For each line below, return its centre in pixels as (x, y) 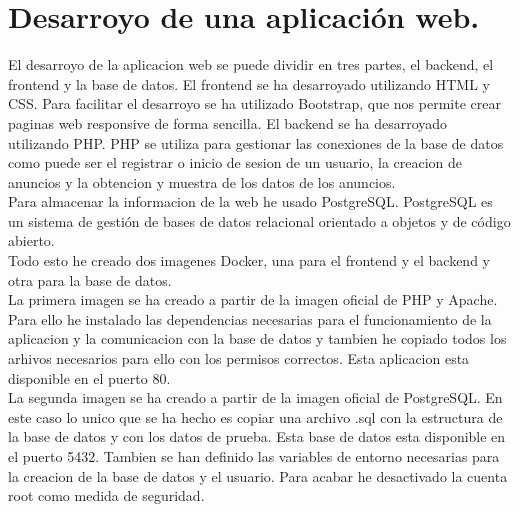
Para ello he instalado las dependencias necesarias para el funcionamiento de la (250, 318)
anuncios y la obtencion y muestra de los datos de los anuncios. (202, 181)
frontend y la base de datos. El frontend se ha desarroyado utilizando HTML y (249, 83)
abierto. (31, 240)
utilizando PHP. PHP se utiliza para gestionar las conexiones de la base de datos (256, 142)
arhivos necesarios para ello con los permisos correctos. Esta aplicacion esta (239, 358)
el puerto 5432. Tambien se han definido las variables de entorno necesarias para (254, 456)
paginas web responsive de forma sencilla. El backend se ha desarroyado (228, 122)
